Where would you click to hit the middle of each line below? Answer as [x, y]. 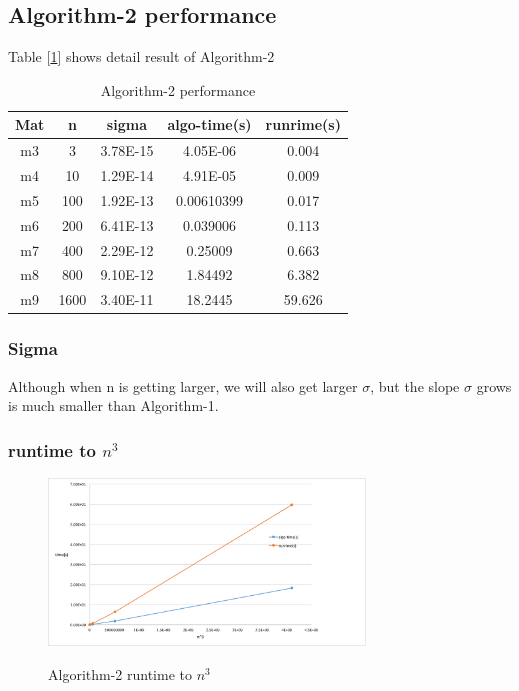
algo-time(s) [209, 124]
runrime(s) [303, 124]
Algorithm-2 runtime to [120, 673]
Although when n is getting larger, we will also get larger [183, 385]
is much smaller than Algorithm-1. [113, 405]
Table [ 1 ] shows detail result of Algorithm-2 [141, 56]
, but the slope [415, 385]
